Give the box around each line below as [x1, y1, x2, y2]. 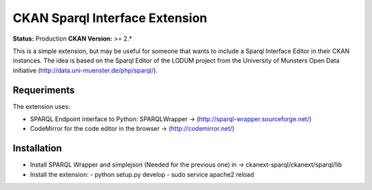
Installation [12, 142, 62, 154]
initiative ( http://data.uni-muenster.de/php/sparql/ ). [12, 66, 158, 74]
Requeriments [12, 84, 75, 96]
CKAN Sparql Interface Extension [12, 10, 207, 25]
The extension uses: [12, 102, 70, 110]
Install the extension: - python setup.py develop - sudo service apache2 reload [30, 170, 254, 178]
